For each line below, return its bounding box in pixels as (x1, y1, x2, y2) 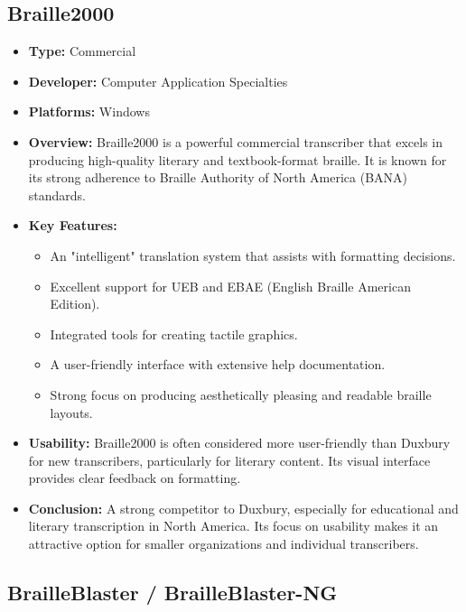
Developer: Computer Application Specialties (28, 71, 288, 90)
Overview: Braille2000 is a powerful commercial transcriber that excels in (28, 132, 443, 151)
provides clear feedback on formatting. (28, 468, 241, 487)
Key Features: (28, 216, 117, 235)
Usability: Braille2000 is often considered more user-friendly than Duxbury (28, 433, 451, 452)
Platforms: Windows (28, 102, 150, 121)
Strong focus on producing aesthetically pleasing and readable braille (50, 385, 432, 403)
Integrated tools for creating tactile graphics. (50, 324, 298, 343)
